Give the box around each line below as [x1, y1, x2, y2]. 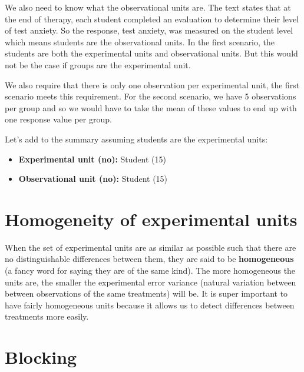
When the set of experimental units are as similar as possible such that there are [5, 241, 296, 253]
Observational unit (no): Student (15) [18, 172, 168, 185]
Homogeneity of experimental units [5, 207, 298, 231]
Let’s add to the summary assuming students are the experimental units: [5, 132, 268, 145]
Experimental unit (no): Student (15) [18, 152, 166, 165]
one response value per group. [5, 113, 112, 125]
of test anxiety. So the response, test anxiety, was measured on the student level [5, 24, 293, 36]
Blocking [5, 345, 77, 369]
